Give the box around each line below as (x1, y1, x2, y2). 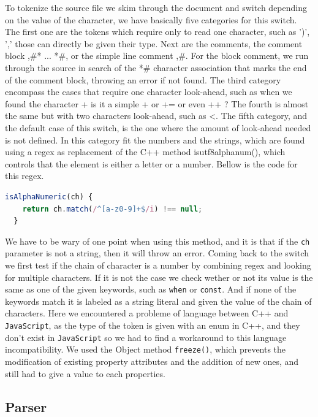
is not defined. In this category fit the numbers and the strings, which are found (5, 133, 305, 146)
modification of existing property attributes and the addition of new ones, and (5, 354, 299, 367)
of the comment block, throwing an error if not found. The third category (5, 73, 281, 86)
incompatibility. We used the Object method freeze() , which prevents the (5, 343, 286, 356)
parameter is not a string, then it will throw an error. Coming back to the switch (5, 247, 309, 259)
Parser (5, 397, 47, 416)
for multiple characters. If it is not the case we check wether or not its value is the (5, 270, 313, 283)
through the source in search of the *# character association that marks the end (5, 61, 307, 74)
